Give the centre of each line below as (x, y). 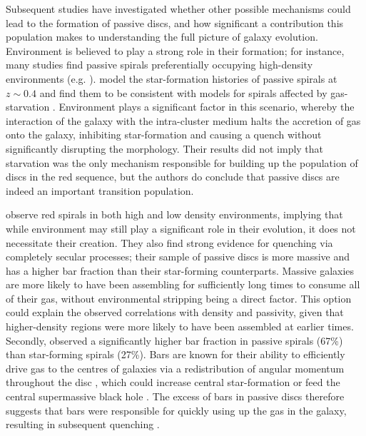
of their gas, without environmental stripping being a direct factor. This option (179, 298)
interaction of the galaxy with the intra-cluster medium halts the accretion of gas (183, 120)
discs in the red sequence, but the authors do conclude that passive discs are (173, 177)
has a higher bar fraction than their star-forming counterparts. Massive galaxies (180, 270)
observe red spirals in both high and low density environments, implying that (174, 214)
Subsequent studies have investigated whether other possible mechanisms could (178, 9)
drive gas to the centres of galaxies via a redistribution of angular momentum (175, 368)
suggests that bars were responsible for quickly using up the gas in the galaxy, (176, 410)
